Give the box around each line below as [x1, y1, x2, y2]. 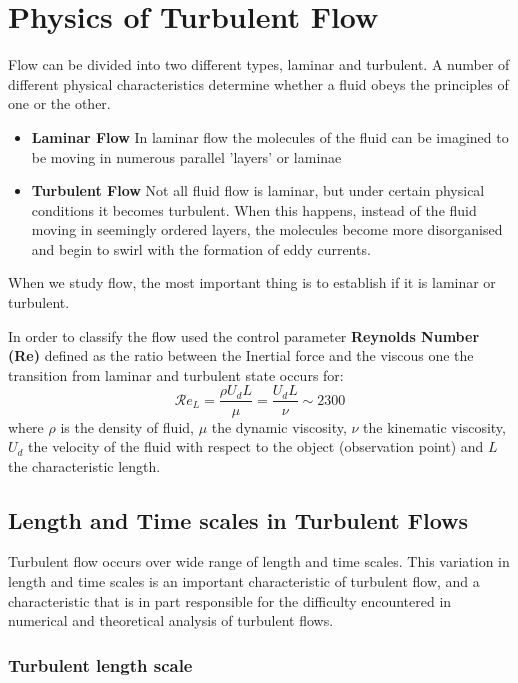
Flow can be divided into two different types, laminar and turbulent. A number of [8, 54, 510, 75]
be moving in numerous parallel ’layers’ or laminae [31, 146, 342, 167]
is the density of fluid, [60, 416, 194, 437]
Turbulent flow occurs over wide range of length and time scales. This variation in [8, 551, 510, 572]
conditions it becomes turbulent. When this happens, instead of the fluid [31, 199, 477, 220]
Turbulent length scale [8, 652, 193, 677]
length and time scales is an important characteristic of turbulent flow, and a [8, 571, 480, 592]
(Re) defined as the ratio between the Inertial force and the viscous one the [8, 345, 474, 366]
